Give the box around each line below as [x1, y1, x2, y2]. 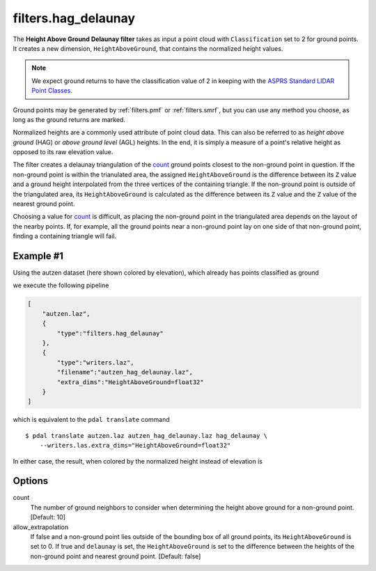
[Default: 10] [30, 513, 66, 521]
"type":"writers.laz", [56, 358, 135, 366]
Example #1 [13, 250, 64, 261]
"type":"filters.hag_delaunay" [56, 329, 164, 337]
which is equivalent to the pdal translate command [13, 416, 170, 424]
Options [13, 475, 49, 487]
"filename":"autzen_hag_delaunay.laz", [56, 368, 193, 376]
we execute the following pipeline [13, 281, 109, 289]
